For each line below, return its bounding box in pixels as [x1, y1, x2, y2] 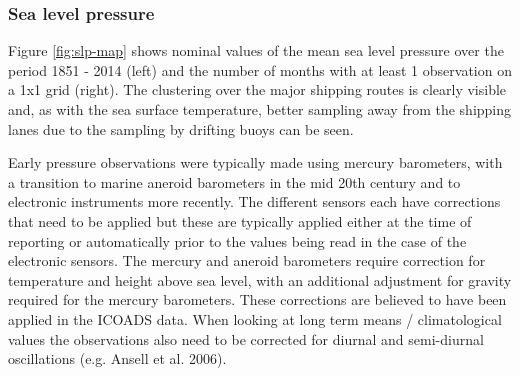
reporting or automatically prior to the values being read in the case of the [8, 230, 467, 251]
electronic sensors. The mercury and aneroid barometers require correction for [8, 250, 486, 271]
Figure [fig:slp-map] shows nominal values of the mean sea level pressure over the [8, 40, 504, 61]
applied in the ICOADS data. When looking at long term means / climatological [8, 308, 502, 329]
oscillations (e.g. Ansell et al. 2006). [8, 348, 227, 369]
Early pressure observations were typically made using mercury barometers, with [8, 152, 503, 173]
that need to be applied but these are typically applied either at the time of [8, 210, 472, 231]
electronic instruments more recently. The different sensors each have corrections [8, 191, 501, 212]
